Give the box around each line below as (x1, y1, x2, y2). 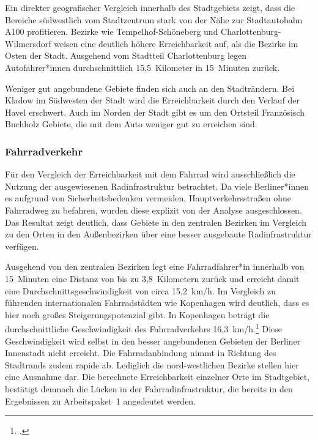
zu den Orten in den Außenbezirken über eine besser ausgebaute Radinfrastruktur (5, 228, 312, 241)
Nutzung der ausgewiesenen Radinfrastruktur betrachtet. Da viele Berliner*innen (5, 179, 309, 192)
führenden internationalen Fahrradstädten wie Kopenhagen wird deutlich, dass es (5, 296, 309, 309)
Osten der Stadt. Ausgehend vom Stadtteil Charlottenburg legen (5, 49, 247, 62)
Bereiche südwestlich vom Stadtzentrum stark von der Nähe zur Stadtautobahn (5, 13, 303, 26)
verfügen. (5, 239, 39, 252)
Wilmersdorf (5, 37, 51, 50)
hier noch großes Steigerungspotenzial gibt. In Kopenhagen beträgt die (5, 308, 270, 321)
